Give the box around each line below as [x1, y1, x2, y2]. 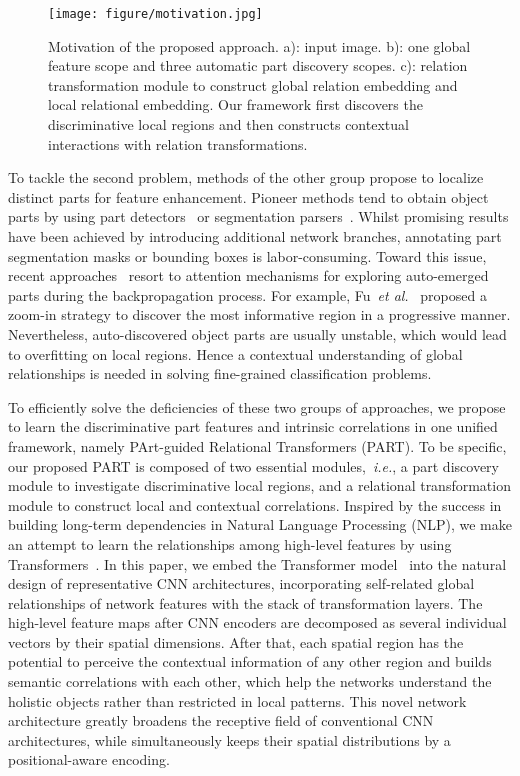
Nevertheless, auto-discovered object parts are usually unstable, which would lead [8, 323, 507, 344]
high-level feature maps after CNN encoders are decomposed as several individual [8, 612, 507, 633]
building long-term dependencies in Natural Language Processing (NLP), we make [8, 514, 512, 535]
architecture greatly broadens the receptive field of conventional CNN [8, 710, 434, 731]
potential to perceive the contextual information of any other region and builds [8, 651, 492, 672]
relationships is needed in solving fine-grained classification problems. [8, 363, 432, 384]
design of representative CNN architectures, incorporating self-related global [8, 573, 475, 594]
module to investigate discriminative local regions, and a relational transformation [8, 475, 511, 496]
